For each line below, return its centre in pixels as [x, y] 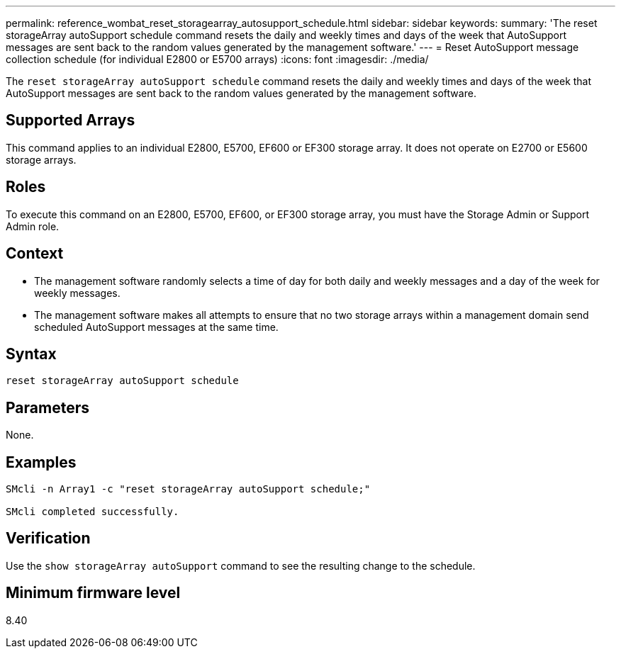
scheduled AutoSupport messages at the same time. [156, 327]
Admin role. [33, 226]
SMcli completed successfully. [93, 512]
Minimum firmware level [93, 593]
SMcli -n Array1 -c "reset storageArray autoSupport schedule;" [188, 489]
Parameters [47, 407]
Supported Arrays [71, 120]
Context [35, 254]
